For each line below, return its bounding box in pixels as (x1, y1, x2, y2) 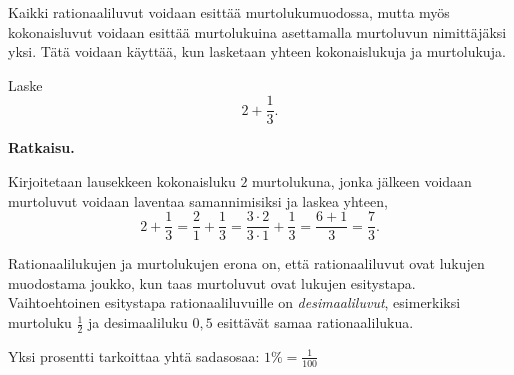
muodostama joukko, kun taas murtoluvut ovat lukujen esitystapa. (8, 272, 416, 293)
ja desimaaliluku (88, 312, 188, 333)
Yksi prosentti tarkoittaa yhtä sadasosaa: (8, 345, 260, 366)
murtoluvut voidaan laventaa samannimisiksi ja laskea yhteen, (8, 190, 388, 211)
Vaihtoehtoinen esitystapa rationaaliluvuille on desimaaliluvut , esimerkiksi (8, 292, 461, 313)
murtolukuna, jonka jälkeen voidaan (252, 171, 472, 192)
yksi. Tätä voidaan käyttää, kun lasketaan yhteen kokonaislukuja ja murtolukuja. (8, 41, 506, 62)
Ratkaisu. (8, 137, 75, 158)
